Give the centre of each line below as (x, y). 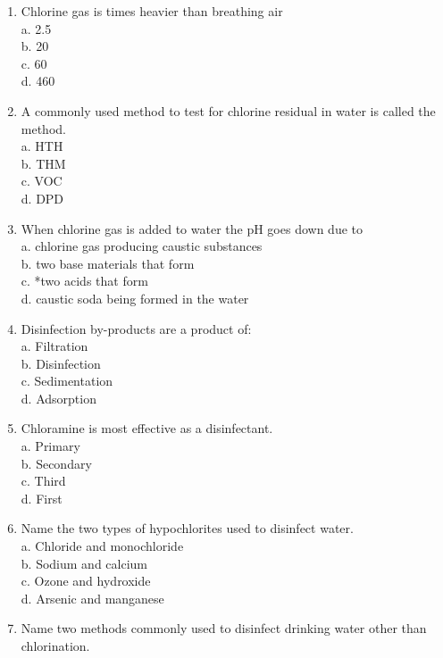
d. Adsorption (59, 398)
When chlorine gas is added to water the (132, 228)
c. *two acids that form (84, 281)
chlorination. (55, 646)
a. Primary (50, 446)
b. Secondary (56, 463)
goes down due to (315, 228)
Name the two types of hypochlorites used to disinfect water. (187, 528)
